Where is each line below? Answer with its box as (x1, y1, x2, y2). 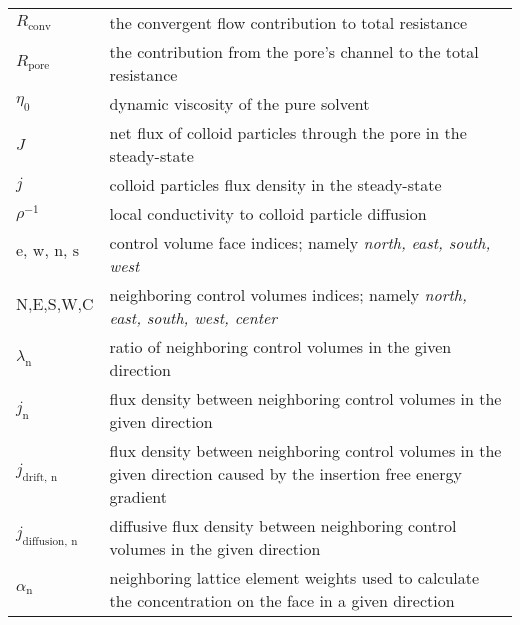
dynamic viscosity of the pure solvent (109, 92, 370, 115)
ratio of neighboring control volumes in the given (109, 335, 452, 358)
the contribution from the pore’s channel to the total (109, 40, 479, 63)
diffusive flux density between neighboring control (109, 514, 457, 537)
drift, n (22, 472, 58, 484)
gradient (109, 485, 167, 508)
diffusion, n (22, 535, 78, 547)
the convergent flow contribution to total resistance (109, 11, 468, 34)
